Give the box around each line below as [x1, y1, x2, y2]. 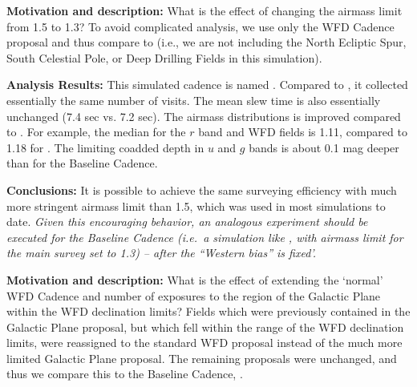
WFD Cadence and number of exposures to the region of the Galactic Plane [6, 287, 381, 304]
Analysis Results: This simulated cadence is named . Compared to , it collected [6, 76, 408, 93]
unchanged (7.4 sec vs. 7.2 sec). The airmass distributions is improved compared [6, 107, 401, 124]
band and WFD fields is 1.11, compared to [198, 123, 407, 140]
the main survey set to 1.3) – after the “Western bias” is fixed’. [6, 244, 317, 261]
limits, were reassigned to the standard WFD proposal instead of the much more [6, 334, 403, 351]
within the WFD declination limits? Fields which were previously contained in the [6, 303, 411, 320]
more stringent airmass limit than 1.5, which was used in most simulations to [6, 197, 386, 214]
